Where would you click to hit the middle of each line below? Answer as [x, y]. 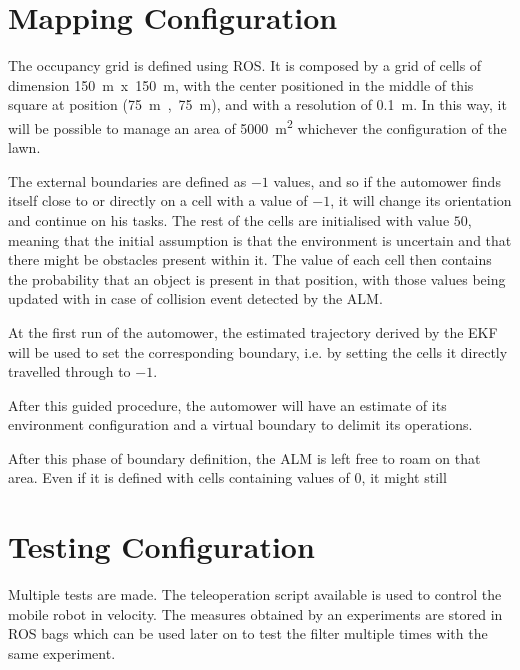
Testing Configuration [161, 546]
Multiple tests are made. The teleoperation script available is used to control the [255, 594]
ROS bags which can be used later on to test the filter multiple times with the [248, 633]
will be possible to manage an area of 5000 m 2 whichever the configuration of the [257, 126]
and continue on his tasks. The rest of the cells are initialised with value [229, 219]
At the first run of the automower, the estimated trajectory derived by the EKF [253, 331]
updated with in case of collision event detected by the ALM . [195, 298]
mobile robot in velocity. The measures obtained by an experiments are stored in [255, 613]
